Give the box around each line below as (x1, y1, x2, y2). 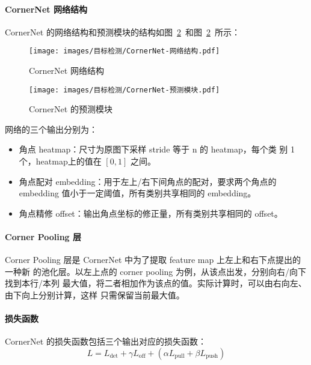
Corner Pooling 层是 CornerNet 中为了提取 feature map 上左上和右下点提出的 (5, 253, 301, 266)
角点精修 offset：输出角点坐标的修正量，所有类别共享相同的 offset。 (19, 207, 283, 219)
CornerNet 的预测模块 (29, 103, 112, 115)
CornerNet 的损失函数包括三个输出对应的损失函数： (5, 335, 206, 348)
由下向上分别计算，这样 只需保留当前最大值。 (5, 289, 185, 301)
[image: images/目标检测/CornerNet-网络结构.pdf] (29, 47, 220, 56)
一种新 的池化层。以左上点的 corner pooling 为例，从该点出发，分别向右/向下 (5, 265, 306, 277)
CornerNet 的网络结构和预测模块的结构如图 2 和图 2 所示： (5, 25, 240, 38)
